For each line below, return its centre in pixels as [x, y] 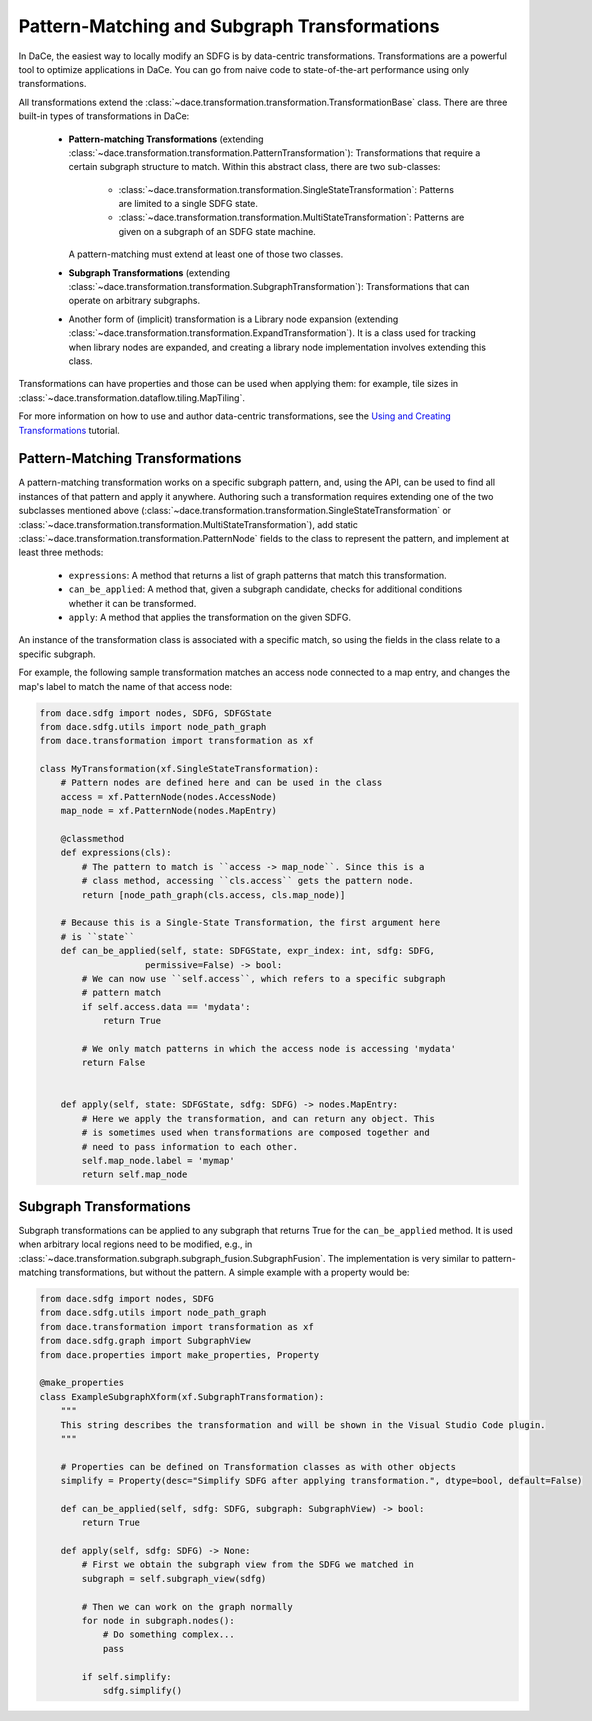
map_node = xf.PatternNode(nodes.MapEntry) [168, 811]
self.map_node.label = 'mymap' [158, 1160]
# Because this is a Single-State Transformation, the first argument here [250, 923]
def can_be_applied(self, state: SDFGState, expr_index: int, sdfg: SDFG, [247, 951]
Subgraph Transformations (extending [149, 272]
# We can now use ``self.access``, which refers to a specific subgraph [263, 978]
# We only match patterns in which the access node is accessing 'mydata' [269, 1048]
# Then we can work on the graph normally [187, 1606]
